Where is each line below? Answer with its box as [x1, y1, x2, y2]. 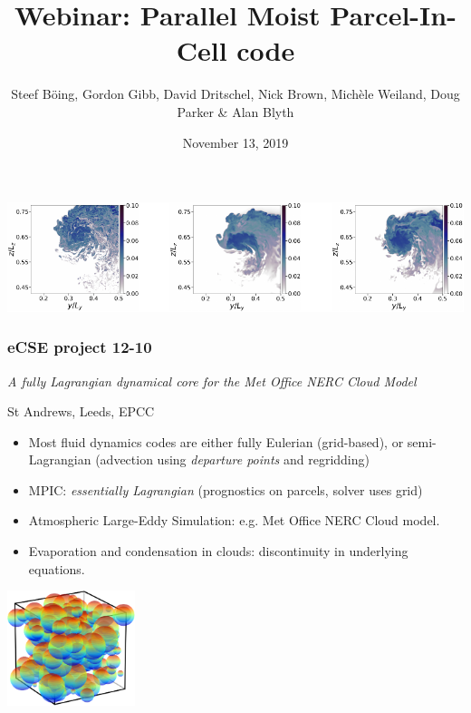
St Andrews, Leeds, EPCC [7, 402, 155, 421]
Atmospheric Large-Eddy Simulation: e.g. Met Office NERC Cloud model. [28, 511, 440, 530]
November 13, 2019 [182, 132, 289, 151]
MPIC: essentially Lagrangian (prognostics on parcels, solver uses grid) [28, 480, 423, 499]
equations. [28, 559, 85, 578]
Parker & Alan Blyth [177, 102, 294, 121]
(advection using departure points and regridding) [95, 450, 370, 469]
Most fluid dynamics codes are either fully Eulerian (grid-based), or [28, 432, 404, 451]
